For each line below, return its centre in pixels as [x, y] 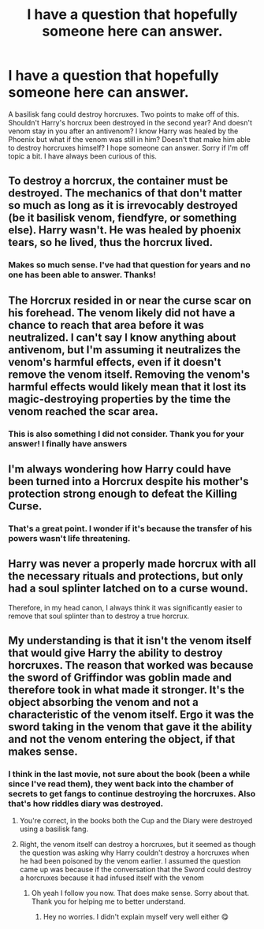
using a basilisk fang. [54, 829]
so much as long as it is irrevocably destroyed [123, 205]
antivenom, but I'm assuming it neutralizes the [125, 350]
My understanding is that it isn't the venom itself [130, 641]
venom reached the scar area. [84, 411]
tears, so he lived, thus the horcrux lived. [111, 243]
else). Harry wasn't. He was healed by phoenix [125, 230]
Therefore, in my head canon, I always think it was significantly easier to [125, 607]
